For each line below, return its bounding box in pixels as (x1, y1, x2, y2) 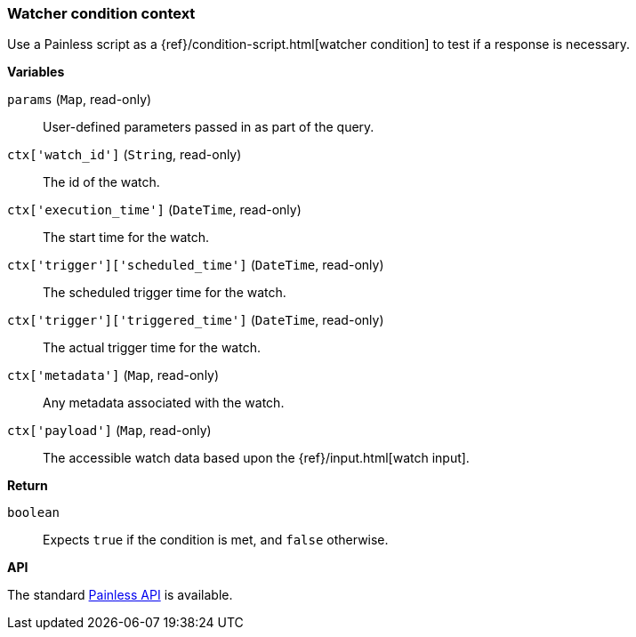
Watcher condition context (7, 4, 196, 22)
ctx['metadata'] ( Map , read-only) (7, 367, 220, 383)
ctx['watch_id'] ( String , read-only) (7, 147, 242, 163)
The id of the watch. (43, 174, 160, 190)
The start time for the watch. (43, 230, 210, 246)
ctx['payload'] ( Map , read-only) (7, 423, 212, 439)
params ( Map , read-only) (7, 92, 152, 108)
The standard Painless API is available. (7, 587, 233, 603)
